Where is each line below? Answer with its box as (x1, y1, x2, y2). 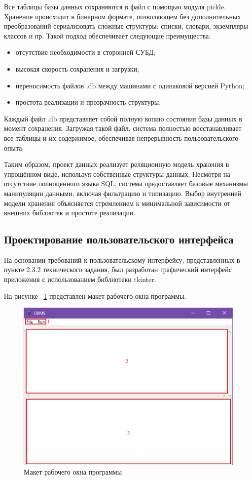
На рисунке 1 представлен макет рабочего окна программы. (4, 290, 186, 301)
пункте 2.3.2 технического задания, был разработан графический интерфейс (4, 264, 232, 275)
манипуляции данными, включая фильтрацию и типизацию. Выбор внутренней (4, 188, 242, 198)
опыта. (4, 142, 24, 153)
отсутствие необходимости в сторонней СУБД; (15, 47, 155, 57)
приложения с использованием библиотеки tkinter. (4, 274, 156, 284)
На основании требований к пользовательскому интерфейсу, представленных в (4, 254, 240, 265)
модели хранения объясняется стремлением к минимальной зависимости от (4, 198, 230, 208)
